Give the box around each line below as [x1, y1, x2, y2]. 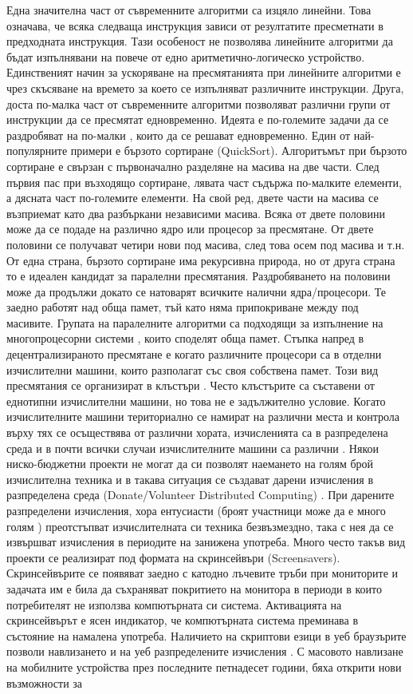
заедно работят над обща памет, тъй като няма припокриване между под [6, 299, 359, 315]
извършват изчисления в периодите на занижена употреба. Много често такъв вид [6, 533, 406, 550]
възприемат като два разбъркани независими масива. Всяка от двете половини [6, 204, 385, 221]
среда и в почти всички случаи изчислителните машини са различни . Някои [6, 439, 379, 456]
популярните [6, 142, 68, 159]
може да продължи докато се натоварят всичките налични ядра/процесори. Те [6, 283, 387, 299]
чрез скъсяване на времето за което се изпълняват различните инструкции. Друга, [6, 79, 404, 96]
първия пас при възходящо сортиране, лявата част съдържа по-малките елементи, [6, 173, 402, 190]
